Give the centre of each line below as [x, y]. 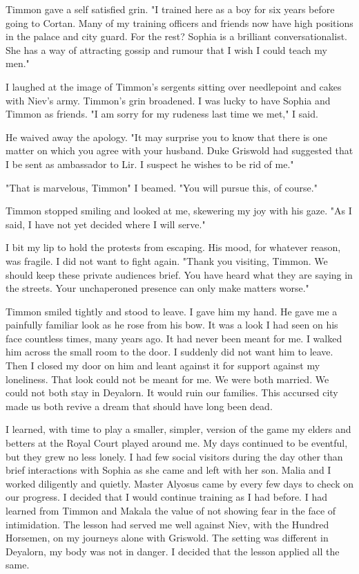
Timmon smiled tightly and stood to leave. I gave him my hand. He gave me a [172, 311]
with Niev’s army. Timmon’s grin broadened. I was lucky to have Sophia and [168, 100]
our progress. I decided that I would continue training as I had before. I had [166, 497]
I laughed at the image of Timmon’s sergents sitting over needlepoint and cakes [174, 86]
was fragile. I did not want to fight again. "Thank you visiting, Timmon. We [167, 260]
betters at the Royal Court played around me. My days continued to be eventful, [177, 443]
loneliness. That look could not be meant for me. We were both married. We [167, 379]
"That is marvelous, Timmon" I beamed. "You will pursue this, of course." [162, 187]
